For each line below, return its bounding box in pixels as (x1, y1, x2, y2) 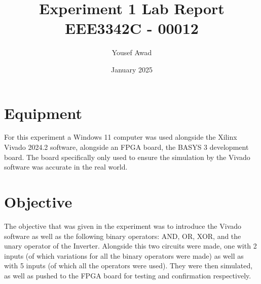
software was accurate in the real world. (4, 161, 128, 172)
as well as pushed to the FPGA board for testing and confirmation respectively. (4, 270, 251, 280)
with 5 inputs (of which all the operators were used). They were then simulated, (4, 260, 253, 271)
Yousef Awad (111, 47, 152, 58)
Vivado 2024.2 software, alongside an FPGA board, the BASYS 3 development (4, 142, 249, 152)
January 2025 (111, 64, 153, 74)
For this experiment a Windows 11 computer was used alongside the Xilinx (4, 132, 237, 142)
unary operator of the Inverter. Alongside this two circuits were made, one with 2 (4, 240, 257, 251)
